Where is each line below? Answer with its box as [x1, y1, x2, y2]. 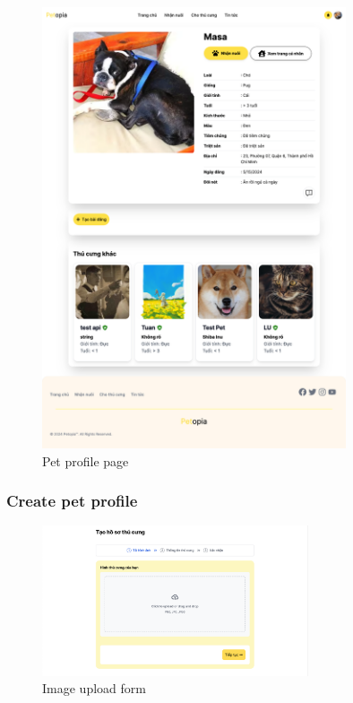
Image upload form [42, 679, 146, 698]
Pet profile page [42, 451, 129, 470]
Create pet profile [6, 490, 138, 512]
